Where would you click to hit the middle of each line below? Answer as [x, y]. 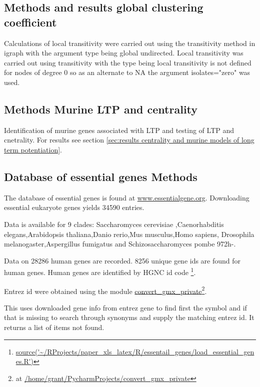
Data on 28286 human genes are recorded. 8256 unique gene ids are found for [122, 260]
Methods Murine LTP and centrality [101, 109]
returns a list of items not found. [54, 327]
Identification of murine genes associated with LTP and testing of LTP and [119, 130]
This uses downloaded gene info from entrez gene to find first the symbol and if [125, 307]
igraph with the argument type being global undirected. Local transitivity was [124, 53]
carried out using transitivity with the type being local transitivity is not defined [128, 62]
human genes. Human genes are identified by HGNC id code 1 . [100, 271]
